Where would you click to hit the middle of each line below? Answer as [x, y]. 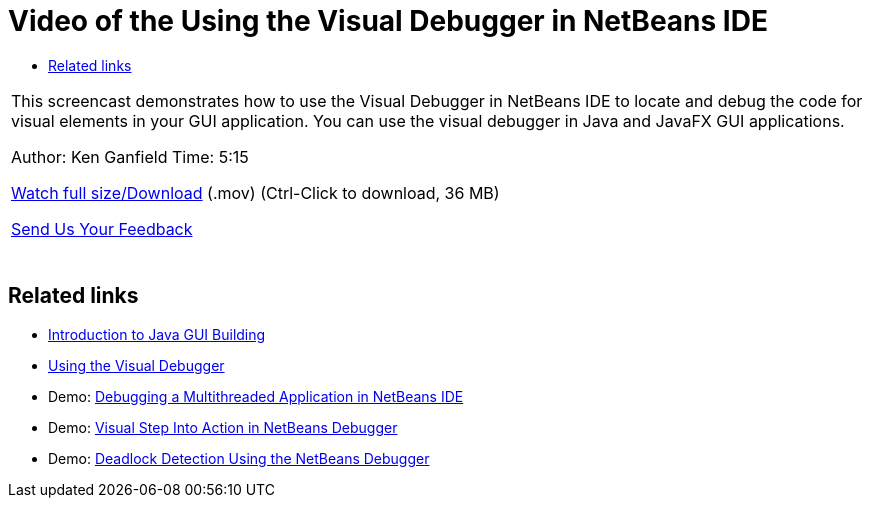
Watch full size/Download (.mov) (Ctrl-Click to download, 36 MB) [255, 192]
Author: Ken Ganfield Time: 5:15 [130, 156]
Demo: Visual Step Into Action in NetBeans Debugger [223, 427]
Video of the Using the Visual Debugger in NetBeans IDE [388, 21]
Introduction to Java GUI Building [157, 334]
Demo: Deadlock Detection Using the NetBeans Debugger [239, 458]
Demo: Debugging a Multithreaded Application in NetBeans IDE [256, 396]
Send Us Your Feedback [102, 228]
